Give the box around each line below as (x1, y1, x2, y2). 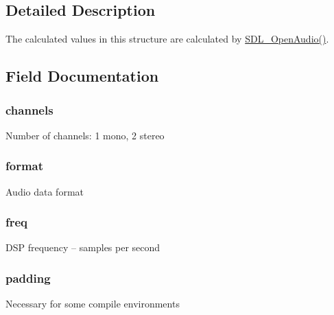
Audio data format (5, 184, 84, 198)
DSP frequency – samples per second (5, 240, 160, 255)
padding (5, 269, 51, 286)
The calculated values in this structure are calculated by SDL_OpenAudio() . (5, 32, 329, 46)
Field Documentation (5, 65, 159, 86)
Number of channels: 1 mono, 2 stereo (5, 128, 165, 142)
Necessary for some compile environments (5, 296, 180, 311)
